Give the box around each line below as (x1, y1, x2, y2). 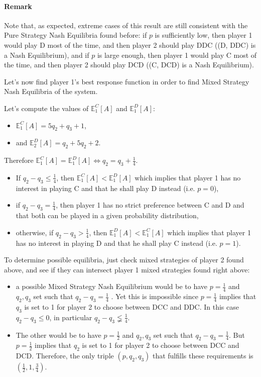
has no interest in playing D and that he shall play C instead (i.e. (16, 237, 217, 248)
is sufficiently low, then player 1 (155, 30, 252, 40)
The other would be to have (16, 329, 101, 340)
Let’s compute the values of (4, 103, 89, 113)
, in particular (49, 312, 92, 322)
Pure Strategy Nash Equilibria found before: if (4, 30, 147, 40)
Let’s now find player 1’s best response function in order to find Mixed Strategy (4, 76, 249, 86)
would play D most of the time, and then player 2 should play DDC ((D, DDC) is (4, 39, 256, 50)
